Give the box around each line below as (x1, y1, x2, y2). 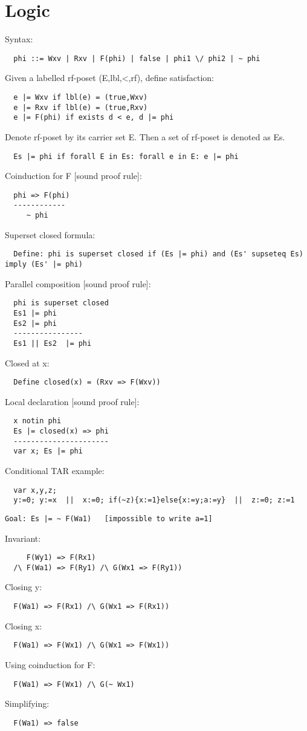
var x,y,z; (13, 486, 57, 495)
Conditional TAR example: (5, 464, 105, 476)
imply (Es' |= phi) (5, 260, 83, 268)
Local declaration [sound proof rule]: (5, 395, 140, 408)
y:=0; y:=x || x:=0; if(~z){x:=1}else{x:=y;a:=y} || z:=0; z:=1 (13, 496, 295, 505)
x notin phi (13, 417, 62, 426)
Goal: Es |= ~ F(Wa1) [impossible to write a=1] (5, 514, 213, 523)
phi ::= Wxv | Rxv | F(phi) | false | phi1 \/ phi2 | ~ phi (13, 54, 260, 63)
